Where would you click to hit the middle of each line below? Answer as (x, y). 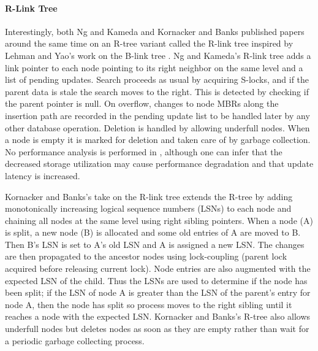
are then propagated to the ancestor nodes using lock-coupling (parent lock (146, 256)
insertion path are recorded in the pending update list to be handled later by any (157, 115)
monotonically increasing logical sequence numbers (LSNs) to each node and (148, 208)
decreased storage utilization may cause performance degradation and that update (159, 164)
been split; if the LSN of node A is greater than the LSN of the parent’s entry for (158, 292)
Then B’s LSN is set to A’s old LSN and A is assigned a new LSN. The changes (155, 244)
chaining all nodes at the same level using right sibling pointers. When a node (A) (159, 220)
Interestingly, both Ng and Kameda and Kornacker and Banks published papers (155, 31)
